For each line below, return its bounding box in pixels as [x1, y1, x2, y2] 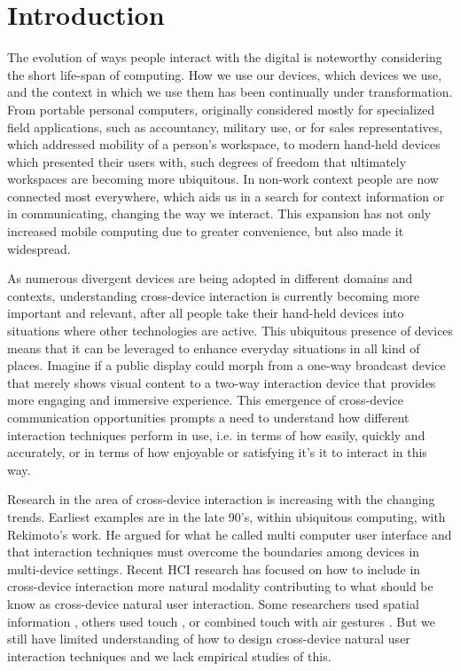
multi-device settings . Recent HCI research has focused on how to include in [7, 559, 421, 578]
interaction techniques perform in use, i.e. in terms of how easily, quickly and [7, 425, 425, 444]
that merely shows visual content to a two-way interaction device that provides [7, 373, 436, 391]
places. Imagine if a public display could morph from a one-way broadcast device [7, 356, 446, 375]
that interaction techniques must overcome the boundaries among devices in [7, 542, 420, 561]
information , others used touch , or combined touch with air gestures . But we [7, 612, 435, 630]
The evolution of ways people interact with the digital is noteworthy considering [7, 48, 442, 67]
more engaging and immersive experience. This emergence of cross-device [7, 391, 403, 409]
